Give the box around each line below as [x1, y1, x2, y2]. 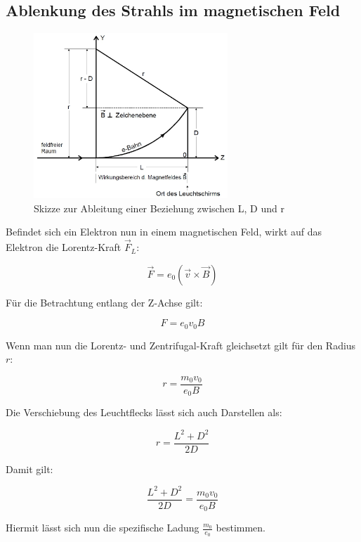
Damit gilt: [6, 461, 53, 476]
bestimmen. [216, 520, 265, 535]
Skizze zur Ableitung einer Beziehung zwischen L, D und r [34, 200, 284, 215]
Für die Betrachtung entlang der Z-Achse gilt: [6, 295, 203, 309]
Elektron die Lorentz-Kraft [6, 240, 122, 254]
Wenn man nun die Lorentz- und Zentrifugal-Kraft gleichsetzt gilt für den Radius [6, 337, 356, 352]
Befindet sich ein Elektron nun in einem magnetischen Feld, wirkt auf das [6, 224, 322, 239]
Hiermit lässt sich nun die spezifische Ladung [6, 520, 199, 535]
